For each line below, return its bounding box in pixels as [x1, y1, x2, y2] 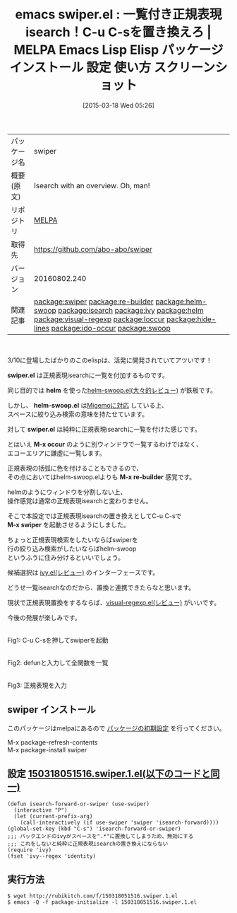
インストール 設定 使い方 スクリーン [9, 59, 215, 76]
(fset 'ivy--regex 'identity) [7, 852, 97, 860]
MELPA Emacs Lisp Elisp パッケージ [13, 42, 224, 58]
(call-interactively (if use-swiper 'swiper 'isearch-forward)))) [20, 819, 219, 826]
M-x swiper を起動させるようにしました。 [7, 520, 130, 529]
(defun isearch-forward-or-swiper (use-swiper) [7, 800, 150, 808]
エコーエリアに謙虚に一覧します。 [7, 449, 106, 457]
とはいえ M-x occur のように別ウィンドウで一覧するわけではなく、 [7, 440, 203, 448]
